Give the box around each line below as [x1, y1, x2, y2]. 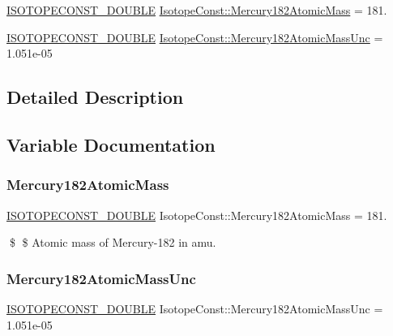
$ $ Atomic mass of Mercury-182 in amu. [9, 234, 216, 251]
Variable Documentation [6, 131, 216, 157]
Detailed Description [6, 84, 184, 110]
